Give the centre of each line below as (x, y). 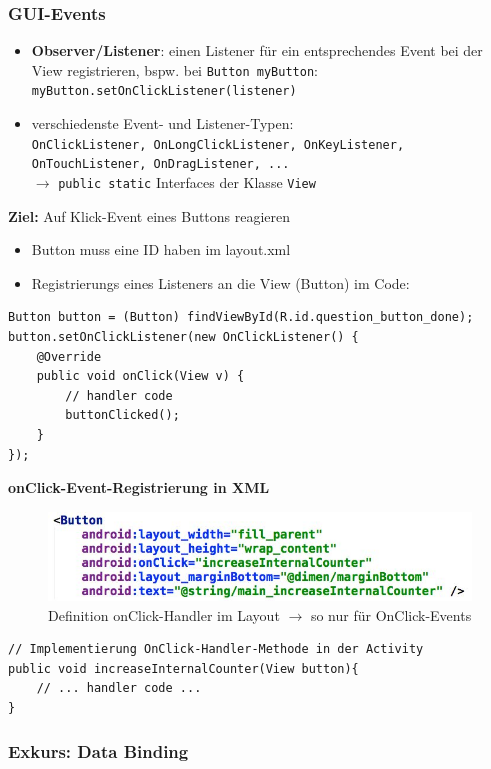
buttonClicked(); (122, 415)
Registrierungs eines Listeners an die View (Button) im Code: (220, 282)
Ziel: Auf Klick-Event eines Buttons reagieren (149, 215)
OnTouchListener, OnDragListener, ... (160, 164)
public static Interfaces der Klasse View (187, 182)
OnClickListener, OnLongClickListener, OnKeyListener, (218, 144)
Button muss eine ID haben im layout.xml (161, 249)
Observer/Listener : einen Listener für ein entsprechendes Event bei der (257, 50)
